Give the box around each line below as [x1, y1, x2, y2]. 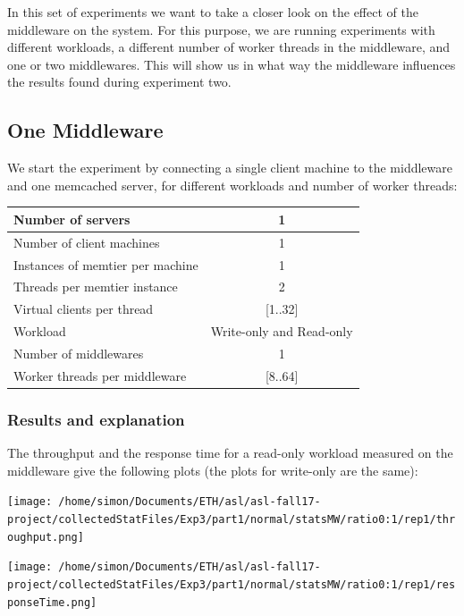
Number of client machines [13, 232, 160, 251]
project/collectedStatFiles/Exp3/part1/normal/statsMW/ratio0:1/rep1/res [7, 578, 456, 591]
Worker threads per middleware [13, 366, 187, 384]
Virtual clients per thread [13, 300, 154, 318]
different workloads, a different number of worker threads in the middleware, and [7, 38, 451, 56]
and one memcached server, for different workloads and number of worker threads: [7, 175, 458, 194]
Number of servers [13, 209, 131, 228]
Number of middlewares [13, 343, 144, 362]
